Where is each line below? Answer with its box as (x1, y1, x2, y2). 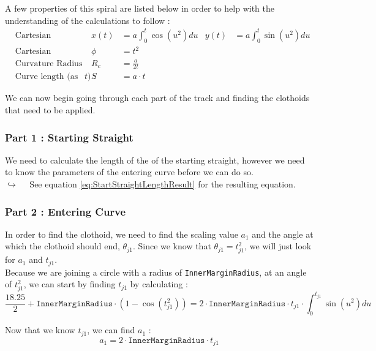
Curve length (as (15, 72, 78, 81)
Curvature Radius (15, 59, 83, 68)
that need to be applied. (5, 104, 96, 116)
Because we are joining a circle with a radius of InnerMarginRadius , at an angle (5, 265, 307, 278)
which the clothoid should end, (5, 240, 120, 252)
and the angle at (252, 227, 314, 240)
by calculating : (130, 277, 188, 290)
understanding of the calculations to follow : (5, 13, 170, 26)
